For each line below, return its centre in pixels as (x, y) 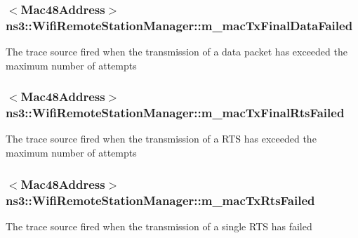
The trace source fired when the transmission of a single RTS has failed (159, 226)
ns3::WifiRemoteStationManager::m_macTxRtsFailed (160, 200)
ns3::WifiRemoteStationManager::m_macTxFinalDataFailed (179, 25)
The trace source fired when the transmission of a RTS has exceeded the (161, 139)
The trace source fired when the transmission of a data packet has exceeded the (177, 52)
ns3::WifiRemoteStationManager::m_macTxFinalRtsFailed (175, 113)
